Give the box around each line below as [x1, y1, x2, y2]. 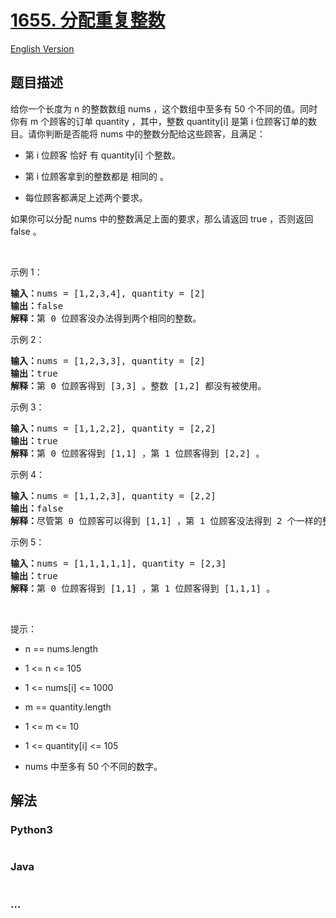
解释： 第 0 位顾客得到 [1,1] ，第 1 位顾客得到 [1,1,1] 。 [10, 582, 276, 594]
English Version [10, 42, 75, 55]
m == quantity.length [24, 701, 112, 713]
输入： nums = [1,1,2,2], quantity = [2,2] [10, 422, 217, 434]
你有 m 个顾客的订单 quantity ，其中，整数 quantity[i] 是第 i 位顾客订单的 [10, 115, 309, 127]
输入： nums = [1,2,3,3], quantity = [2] [10, 355, 206, 366]
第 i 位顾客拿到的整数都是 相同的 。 [24, 170, 169, 182]
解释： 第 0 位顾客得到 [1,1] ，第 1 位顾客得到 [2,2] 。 [10, 447, 265, 459]
